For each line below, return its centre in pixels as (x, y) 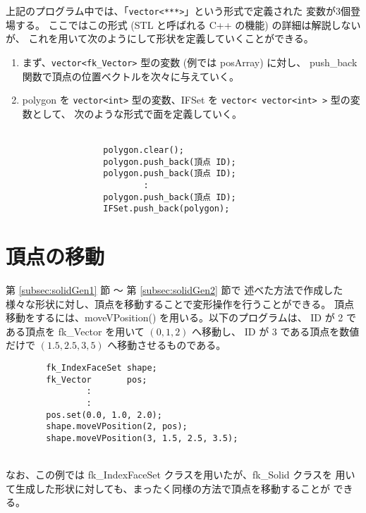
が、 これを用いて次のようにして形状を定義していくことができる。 (160, 38)
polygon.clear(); (144, 150)
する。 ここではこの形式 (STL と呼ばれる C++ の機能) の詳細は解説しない (188, 24)
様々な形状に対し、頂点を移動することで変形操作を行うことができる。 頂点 (180, 303)
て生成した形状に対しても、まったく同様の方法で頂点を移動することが (168, 488)
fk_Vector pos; (97, 379)
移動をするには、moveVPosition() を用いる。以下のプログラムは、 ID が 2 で (181, 317)
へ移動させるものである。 (167, 345)
